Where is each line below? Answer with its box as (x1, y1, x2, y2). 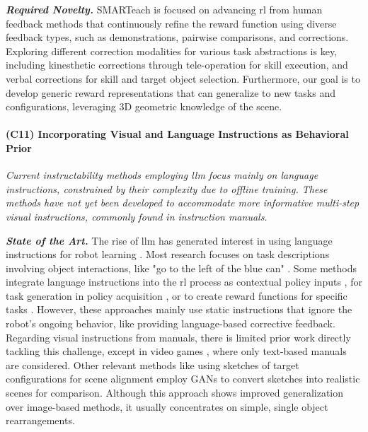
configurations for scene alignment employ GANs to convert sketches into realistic (6, 371, 360, 386)
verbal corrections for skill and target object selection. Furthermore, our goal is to (6, 71, 360, 86)
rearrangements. (6, 413, 75, 428)
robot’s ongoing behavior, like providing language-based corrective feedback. (6, 316, 335, 331)
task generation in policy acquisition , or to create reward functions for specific (6, 288, 347, 303)
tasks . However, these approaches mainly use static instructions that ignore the (6, 302, 352, 317)
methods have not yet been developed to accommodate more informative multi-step (6, 195, 360, 210)
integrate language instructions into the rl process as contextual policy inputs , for (6, 274, 362, 289)
